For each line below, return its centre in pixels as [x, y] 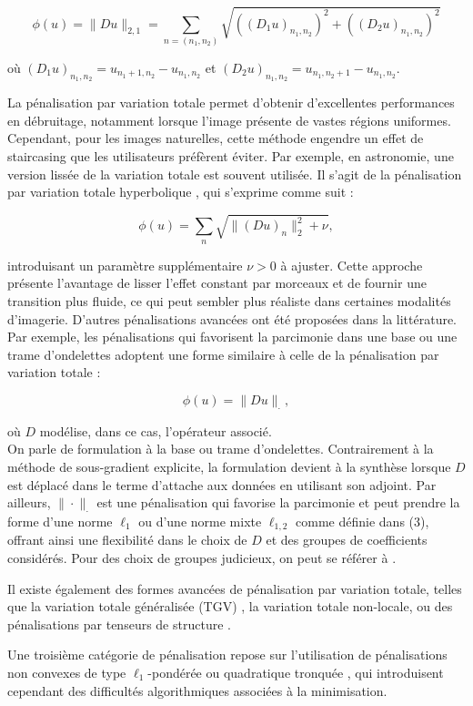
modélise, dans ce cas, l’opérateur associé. [156, 430]
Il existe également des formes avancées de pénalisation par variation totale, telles [235, 588]
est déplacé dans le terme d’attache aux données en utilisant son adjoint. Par [222, 484]
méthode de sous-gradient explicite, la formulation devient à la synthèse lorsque [229, 466]
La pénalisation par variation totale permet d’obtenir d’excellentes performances [231, 102]
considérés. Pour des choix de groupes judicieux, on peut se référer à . [202, 557]
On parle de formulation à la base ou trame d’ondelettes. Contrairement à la [221, 449]
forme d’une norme [60, 521]
